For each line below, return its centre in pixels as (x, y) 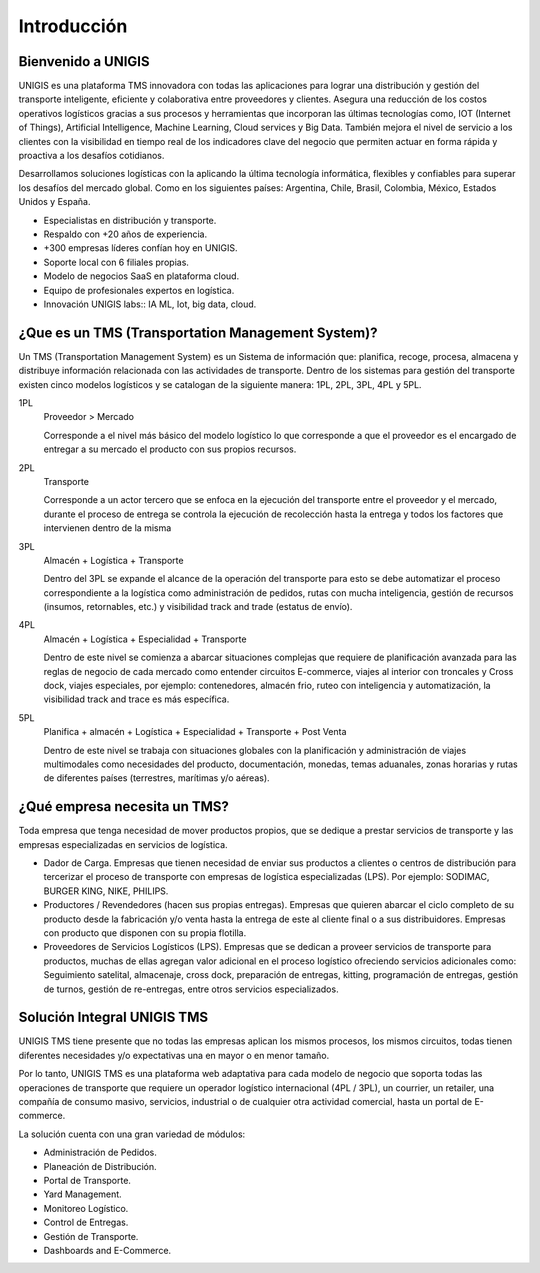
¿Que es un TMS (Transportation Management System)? (198, 332)
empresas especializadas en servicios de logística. (123, 844)
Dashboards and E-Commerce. (107, 1250)
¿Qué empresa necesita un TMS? (124, 806)
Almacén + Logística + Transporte (113, 560)
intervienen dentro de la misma (107, 528)
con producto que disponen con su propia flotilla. (145, 933)
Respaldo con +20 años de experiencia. (125, 234)
